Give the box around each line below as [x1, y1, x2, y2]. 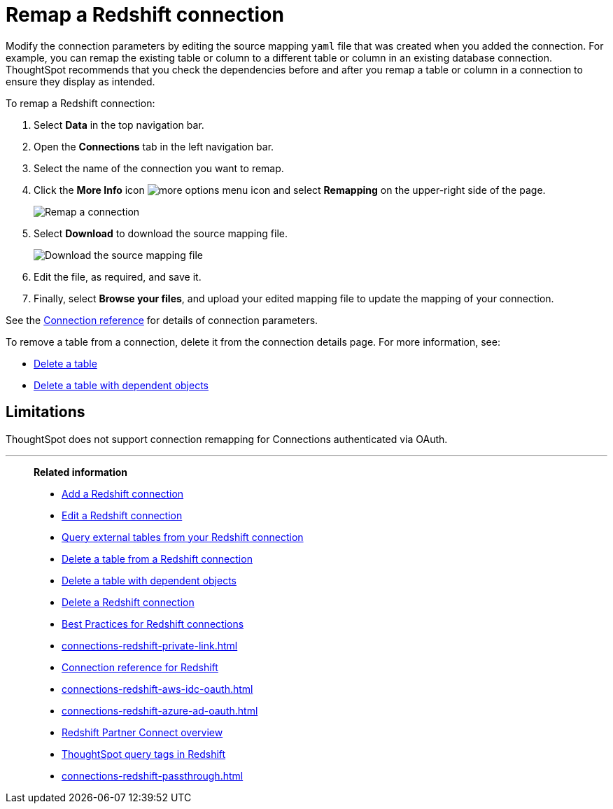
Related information [34, 465, 128, 478]
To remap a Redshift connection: [6, 97, 155, 109]
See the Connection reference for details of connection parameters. [6, 314, 318, 326]
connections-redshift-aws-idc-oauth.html [62, 682, 253, 695]
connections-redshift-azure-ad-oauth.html [62, 704, 258, 717]
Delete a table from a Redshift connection [62, 552, 253, 565]
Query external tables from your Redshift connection [62, 530, 304, 543]
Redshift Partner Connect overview [62, 726, 223, 738]
